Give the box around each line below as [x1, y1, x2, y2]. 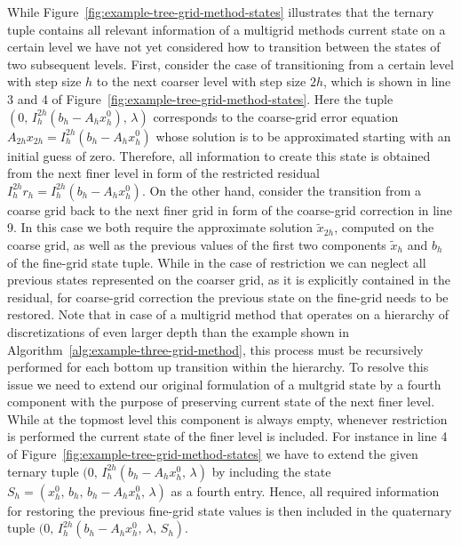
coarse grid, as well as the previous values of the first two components [7, 235, 386, 253]
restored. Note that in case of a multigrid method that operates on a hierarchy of [7, 305, 449, 324]
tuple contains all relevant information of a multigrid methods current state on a [7, 20, 446, 38]
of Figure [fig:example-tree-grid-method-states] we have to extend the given [7, 445, 418, 463]
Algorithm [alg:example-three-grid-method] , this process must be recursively [7, 340, 424, 358]
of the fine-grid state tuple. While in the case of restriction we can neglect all [7, 253, 426, 271]
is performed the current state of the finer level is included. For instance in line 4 [7, 427, 448, 446]
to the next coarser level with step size [96, 72, 306, 91]
